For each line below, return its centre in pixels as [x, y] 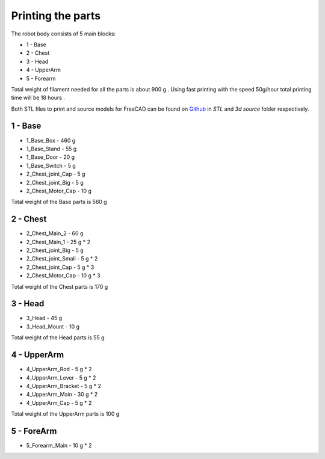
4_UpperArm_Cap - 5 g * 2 [59, 402]
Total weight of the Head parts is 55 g [58, 337]
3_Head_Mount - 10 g [53, 326]
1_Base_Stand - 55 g [51, 149]
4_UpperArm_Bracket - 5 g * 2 [64, 386]
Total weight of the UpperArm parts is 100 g [65, 414]
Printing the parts [56, 16]
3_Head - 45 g [44, 318]
